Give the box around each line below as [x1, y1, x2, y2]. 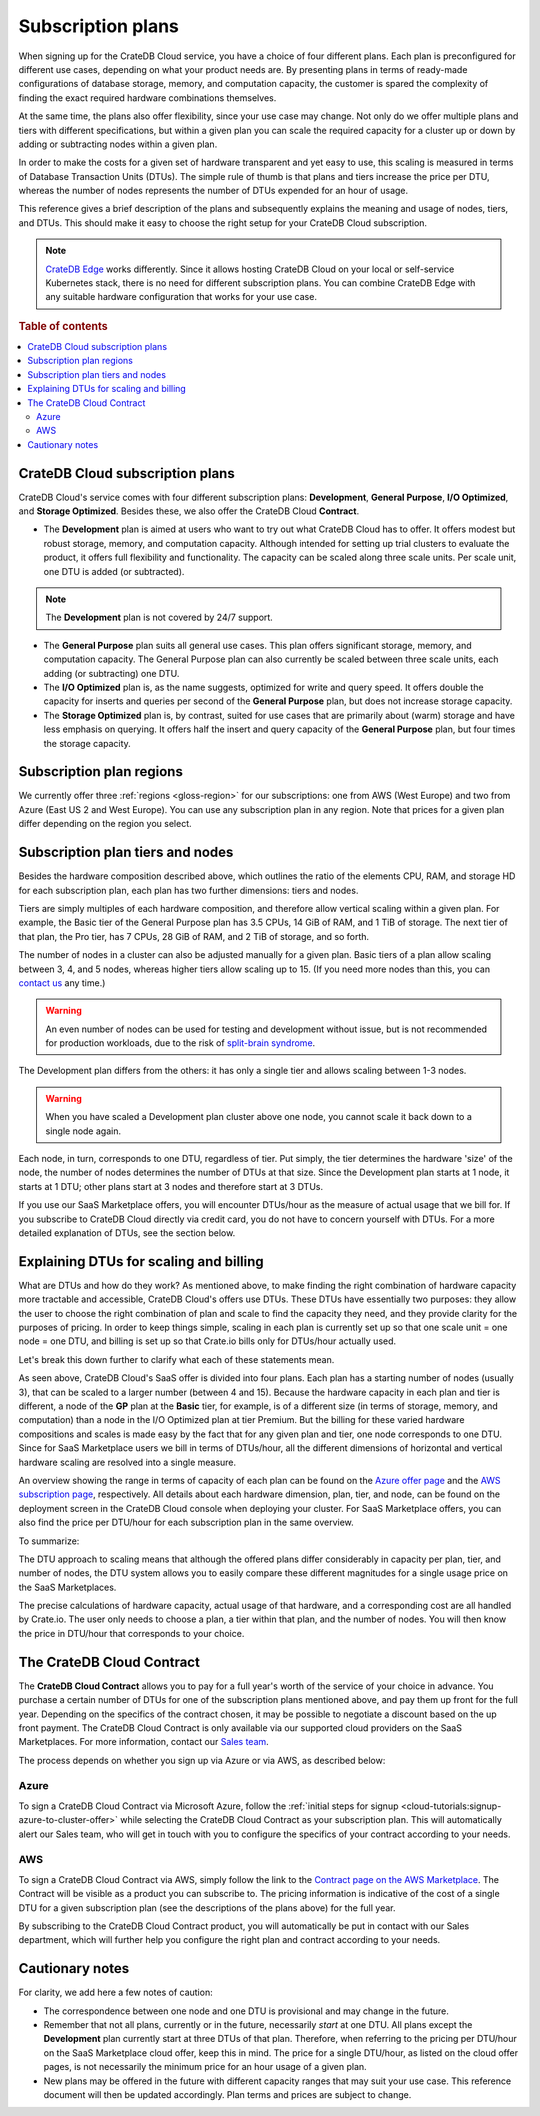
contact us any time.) [18, 976, 106, 989]
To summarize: [18, 1535, 80, 1547]
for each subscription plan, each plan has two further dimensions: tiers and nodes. [18, 884, 359, 896]
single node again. [45, 1125, 122, 1137]
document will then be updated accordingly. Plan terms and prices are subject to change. [43, 2088, 412, 2100]
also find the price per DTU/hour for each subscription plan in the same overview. [18, 1516, 354, 1529]
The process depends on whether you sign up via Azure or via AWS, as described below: [18, 1754, 386, 1766]
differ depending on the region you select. [18, 818, 192, 830]
